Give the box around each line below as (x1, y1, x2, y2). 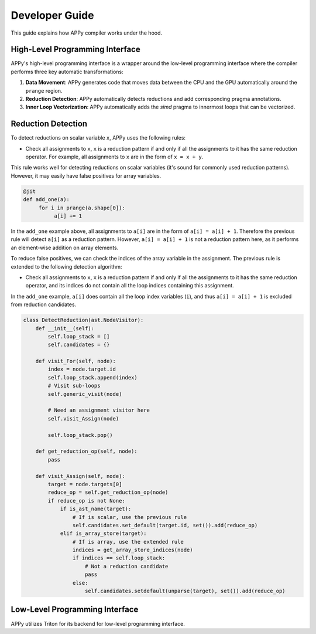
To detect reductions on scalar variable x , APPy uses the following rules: (11, 134, 186, 141)
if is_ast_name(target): (60, 506, 132, 513)
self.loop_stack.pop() (47, 432, 114, 438)
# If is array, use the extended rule (72, 538, 184, 545)
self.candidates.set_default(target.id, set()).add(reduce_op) (72, 522, 258, 528)
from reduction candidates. (11, 301, 77, 308)
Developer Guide (11, 9, 94, 22)
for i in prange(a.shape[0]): (38, 204, 125, 211)
